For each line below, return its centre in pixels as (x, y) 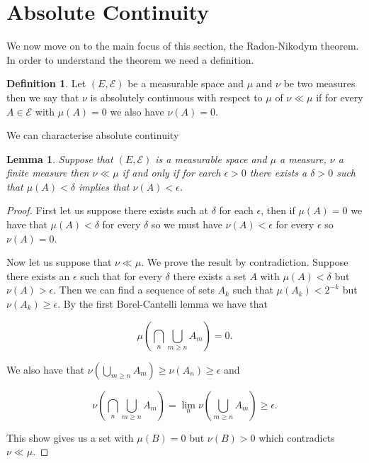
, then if (278, 210)
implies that (104, 186)
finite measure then (48, 173)
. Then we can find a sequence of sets (134, 290)
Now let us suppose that (59, 262)
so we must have (187, 224)
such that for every (121, 275)
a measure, (303, 158)
